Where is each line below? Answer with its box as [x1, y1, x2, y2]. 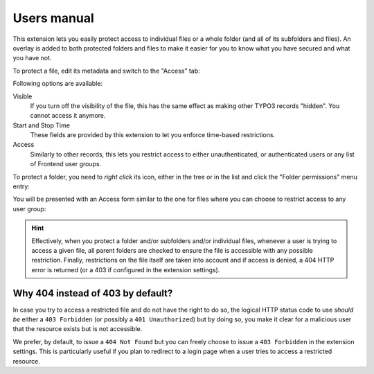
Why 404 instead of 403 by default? [12, 287, 173, 299]
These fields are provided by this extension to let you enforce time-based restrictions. [30, 131, 276, 139]
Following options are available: [12, 80, 103, 88]
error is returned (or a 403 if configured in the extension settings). [31, 265, 220, 274]
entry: [12, 182, 30, 190]
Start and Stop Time [12, 121, 71, 130]
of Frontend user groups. [30, 160, 102, 168]
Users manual [12, 10, 95, 26]
